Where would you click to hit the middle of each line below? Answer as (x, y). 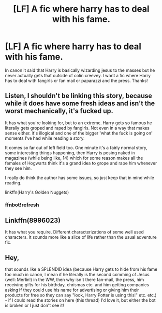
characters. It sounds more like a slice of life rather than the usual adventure (81, 237)
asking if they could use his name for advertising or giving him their (72, 290)
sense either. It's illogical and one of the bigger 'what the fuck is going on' (79, 133)
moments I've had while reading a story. (45, 138)
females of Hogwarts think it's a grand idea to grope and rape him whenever (81, 163)
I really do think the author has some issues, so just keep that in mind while (80, 178)
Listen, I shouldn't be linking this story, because (79, 96)
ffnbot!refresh (22, 205)
